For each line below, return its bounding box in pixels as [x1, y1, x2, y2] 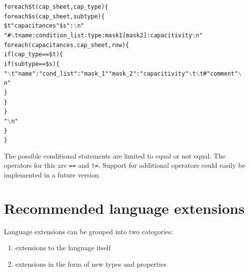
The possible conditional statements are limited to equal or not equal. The [4, 150, 226, 160]
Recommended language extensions [4, 198, 245, 218]
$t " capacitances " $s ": [4, 22, 74, 30]
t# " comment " [199, 70, 238, 77]
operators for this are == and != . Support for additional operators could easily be [4, 160, 246, 170]
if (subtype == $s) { [4, 60, 60, 67]
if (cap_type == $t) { [4, 51, 63, 58]
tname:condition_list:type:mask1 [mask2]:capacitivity [15, 32, 192, 39]
